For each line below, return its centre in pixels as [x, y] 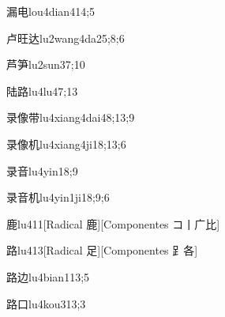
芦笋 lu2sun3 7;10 [46, 64]
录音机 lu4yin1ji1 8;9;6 [58, 197]
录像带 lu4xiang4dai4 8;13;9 [71, 117]
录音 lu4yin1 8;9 [42, 170]
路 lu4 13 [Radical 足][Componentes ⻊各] [102, 250]
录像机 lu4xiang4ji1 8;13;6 [66, 143]
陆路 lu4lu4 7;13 [42, 91]
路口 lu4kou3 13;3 [46, 303]
